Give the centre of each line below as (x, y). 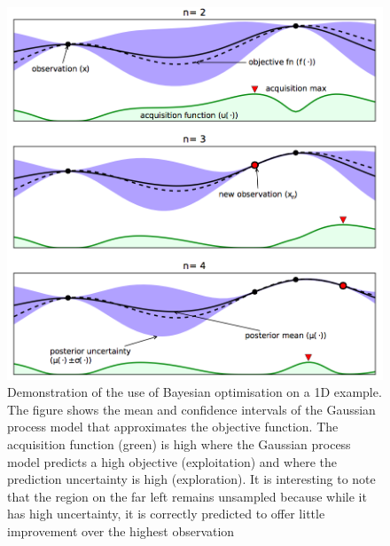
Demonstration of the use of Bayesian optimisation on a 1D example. (195, 392)
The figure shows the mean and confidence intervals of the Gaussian (191, 409)
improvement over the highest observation (121, 531)
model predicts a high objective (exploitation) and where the (172, 461)
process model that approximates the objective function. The (173, 427)
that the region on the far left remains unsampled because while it (187, 496)
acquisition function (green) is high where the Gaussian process (179, 444)
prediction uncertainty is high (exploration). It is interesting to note (191, 479)
